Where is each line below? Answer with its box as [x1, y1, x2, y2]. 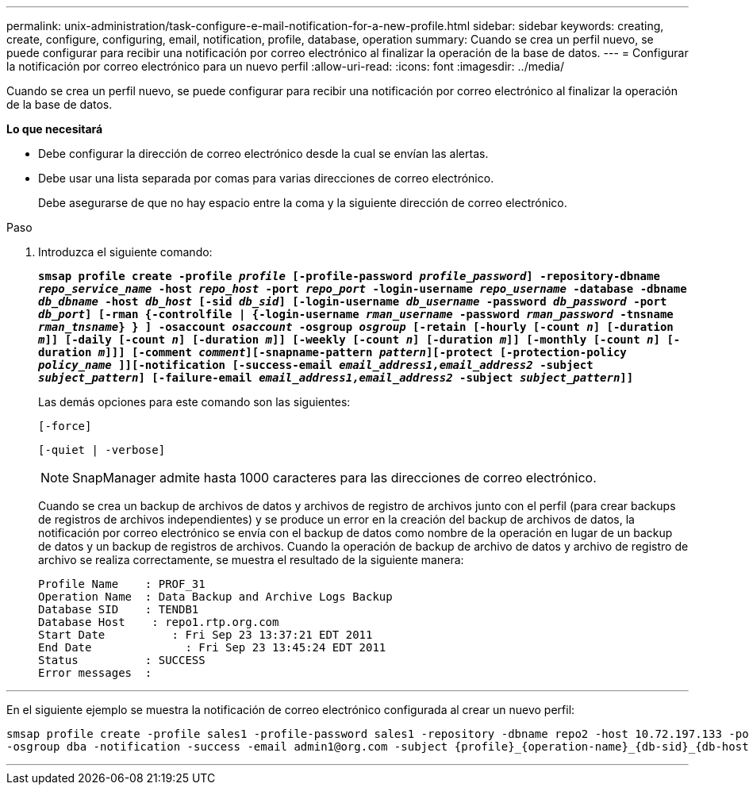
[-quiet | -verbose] [38, 443, 166, 456]
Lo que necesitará [6, 122, 103, 136]
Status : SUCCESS [38, 654, 205, 666]
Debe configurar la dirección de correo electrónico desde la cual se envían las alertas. [38, 147, 489, 160]
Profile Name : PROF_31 [38, 578, 205, 590]
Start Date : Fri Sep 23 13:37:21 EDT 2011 [38, 628, 373, 641]
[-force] [38, 420, 92, 432]
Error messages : [38, 666, 152, 679]
